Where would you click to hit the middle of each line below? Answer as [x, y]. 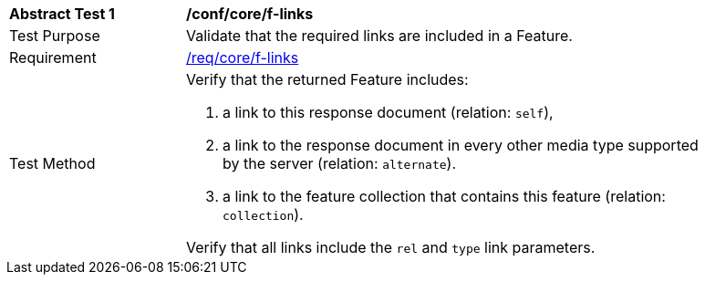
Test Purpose [55, 36]
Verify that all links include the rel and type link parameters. [391, 247]
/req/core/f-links [243, 57]
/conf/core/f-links [250, 14]
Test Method [52, 163]
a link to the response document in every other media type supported [461, 145]
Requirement [53, 57]
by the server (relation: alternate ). [340, 163]
